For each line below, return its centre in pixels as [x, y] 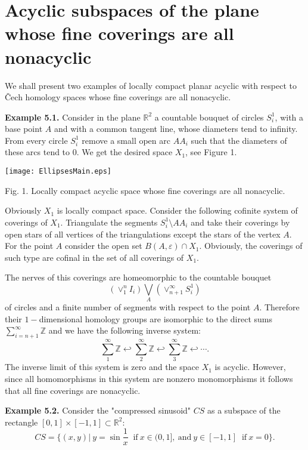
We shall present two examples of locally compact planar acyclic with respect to [151, 85]
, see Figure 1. [211, 152]
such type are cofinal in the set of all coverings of [94, 257]
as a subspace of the [244, 410]
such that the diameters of [239, 140]
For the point [29, 246]
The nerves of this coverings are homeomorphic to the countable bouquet [138, 277]
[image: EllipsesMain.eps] [58, 172]
